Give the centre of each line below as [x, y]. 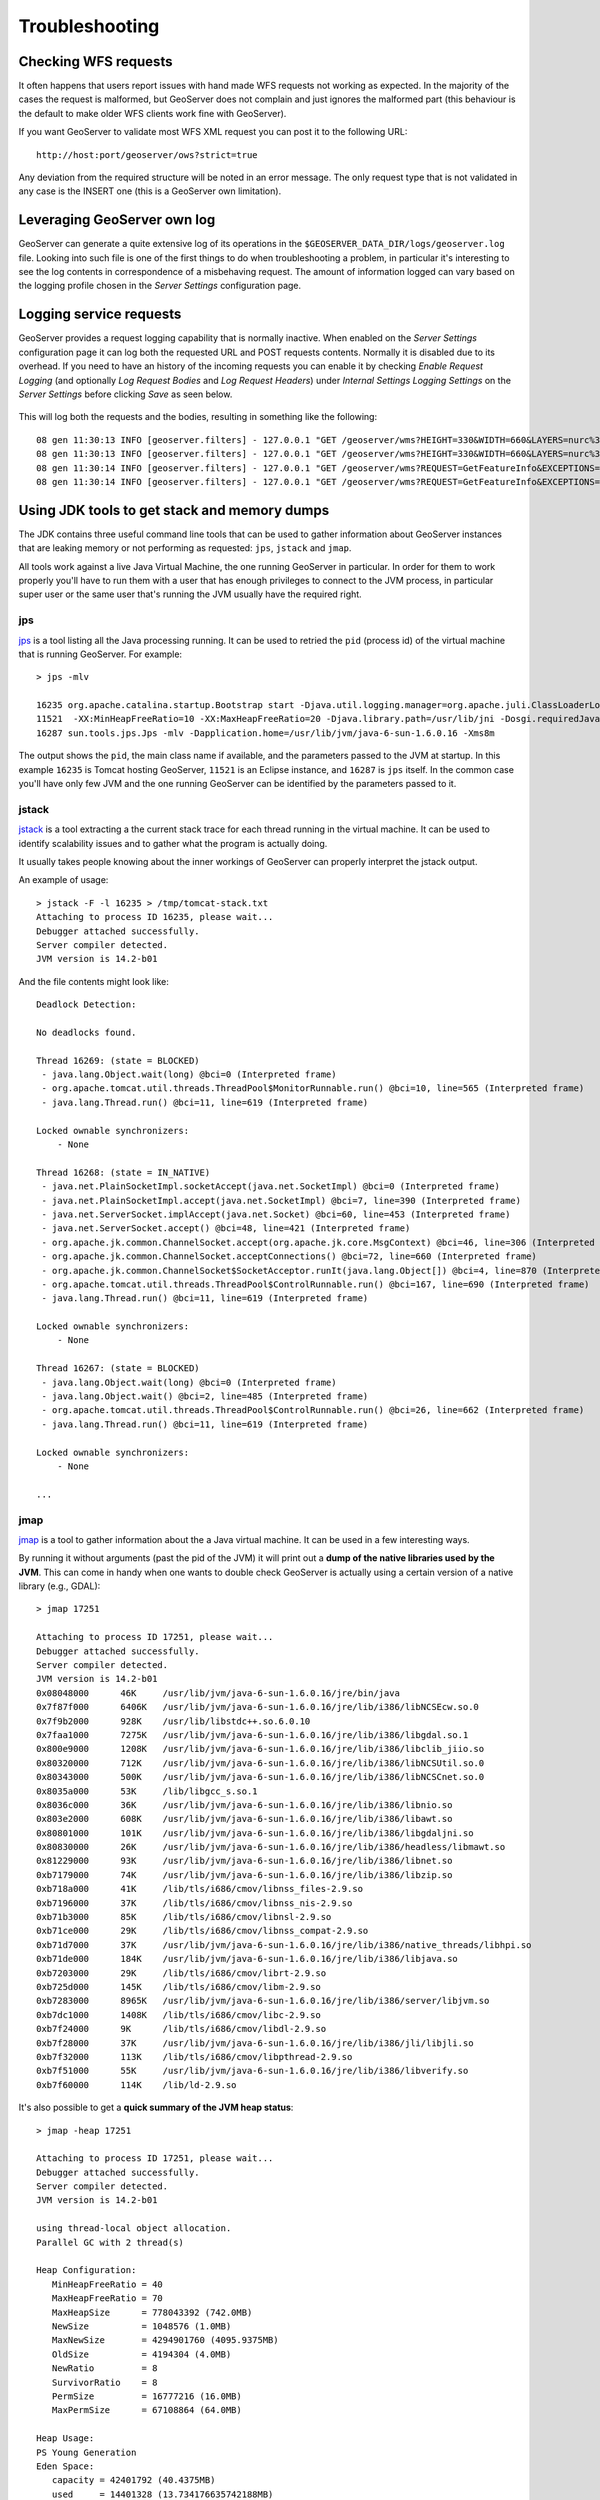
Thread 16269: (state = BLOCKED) [118, 1060]
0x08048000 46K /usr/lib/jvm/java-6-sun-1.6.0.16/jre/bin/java [218, 1693]
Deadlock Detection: [86, 1004]
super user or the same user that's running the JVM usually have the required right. [190, 594]
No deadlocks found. [86, 1032]
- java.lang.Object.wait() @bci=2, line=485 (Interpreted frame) [205, 1396]
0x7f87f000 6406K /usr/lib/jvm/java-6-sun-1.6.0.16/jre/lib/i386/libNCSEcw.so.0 [258, 1707]
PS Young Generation [86, 2452]
